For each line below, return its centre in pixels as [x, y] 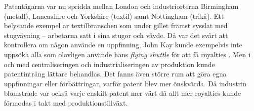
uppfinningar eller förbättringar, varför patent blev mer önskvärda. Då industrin [125, 83]
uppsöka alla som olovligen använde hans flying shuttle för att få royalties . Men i [127, 54]
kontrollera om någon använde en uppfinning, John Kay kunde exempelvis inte [123, 45]
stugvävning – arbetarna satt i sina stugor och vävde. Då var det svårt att [116, 35]
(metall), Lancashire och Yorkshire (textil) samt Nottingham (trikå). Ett [114, 16]
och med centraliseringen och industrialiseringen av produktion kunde [109, 64]
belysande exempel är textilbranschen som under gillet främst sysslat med [116, 25]
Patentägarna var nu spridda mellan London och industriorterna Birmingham [121, 6]
